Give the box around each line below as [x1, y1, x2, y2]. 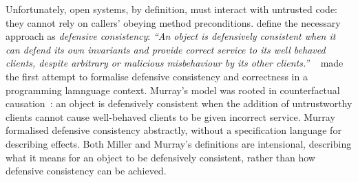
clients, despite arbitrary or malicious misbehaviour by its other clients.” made [6, 56, 344, 70]
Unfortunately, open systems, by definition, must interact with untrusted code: [6, 2, 337, 16]
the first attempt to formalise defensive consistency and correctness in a [6, 69, 308, 83]
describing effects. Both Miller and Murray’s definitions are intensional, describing [6, 136, 352, 150]
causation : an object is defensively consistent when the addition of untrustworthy [6, 96, 352, 111]
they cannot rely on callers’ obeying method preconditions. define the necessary [6, 15, 341, 30]
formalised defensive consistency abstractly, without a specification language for [6, 123, 341, 137]
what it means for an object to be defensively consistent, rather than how [6, 150, 315, 164]
